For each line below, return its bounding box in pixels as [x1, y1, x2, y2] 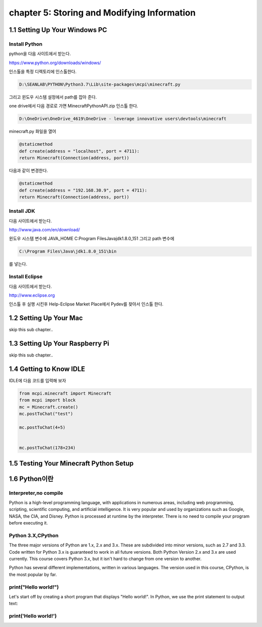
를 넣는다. [9, 261, 28, 267]
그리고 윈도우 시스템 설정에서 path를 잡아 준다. [9, 94, 97, 100]
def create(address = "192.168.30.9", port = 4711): [19, 187, 147, 193]
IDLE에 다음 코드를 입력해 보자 [9, 378, 66, 384]
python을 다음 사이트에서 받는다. [9, 51, 71, 57]
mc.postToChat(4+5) [19, 425, 65, 430]
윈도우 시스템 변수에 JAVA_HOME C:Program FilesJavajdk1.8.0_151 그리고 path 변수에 [9, 236, 175, 241]
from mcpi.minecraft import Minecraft [19, 391, 112, 396]
